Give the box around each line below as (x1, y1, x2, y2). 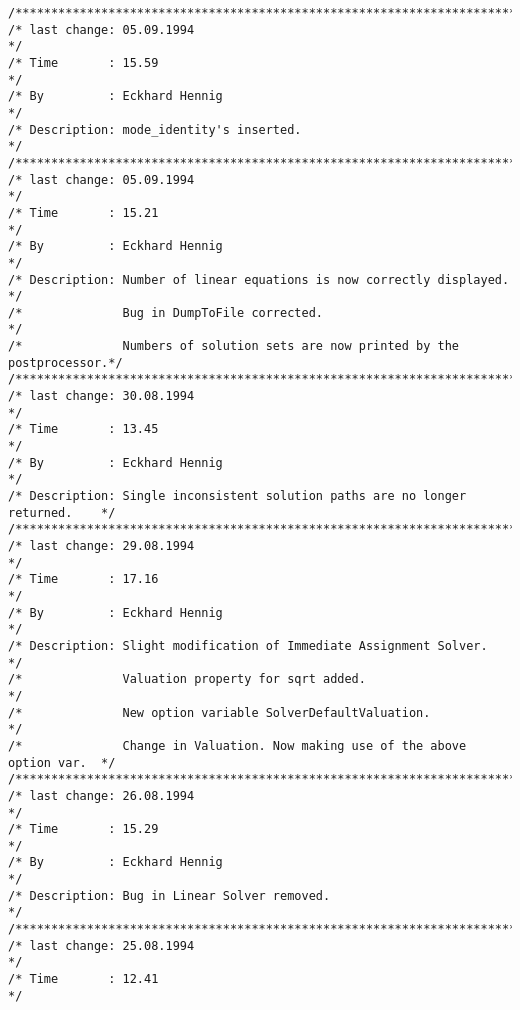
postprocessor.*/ (8, 355, 123, 370)
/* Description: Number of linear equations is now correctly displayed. (8, 272, 510, 287)
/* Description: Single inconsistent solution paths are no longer (8, 489, 467, 504)
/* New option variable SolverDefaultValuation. (8, 705, 431, 720)
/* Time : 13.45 (8, 422, 159, 437)
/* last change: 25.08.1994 (8, 938, 195, 953)
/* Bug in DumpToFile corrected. (8, 305, 323, 320)
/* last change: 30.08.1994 (8, 389, 195, 404)
